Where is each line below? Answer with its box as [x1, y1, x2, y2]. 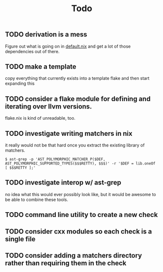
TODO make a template [5, 63, 76, 71]
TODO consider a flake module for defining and [5, 94, 151, 103]
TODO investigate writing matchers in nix [5, 129, 133, 138]
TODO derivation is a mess [5, 30, 88, 39]
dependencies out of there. [5, 48, 60, 54]
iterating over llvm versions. [5, 102, 92, 110]
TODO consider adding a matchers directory [5, 252, 142, 260]
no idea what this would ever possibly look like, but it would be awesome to [5, 191, 156, 197]
